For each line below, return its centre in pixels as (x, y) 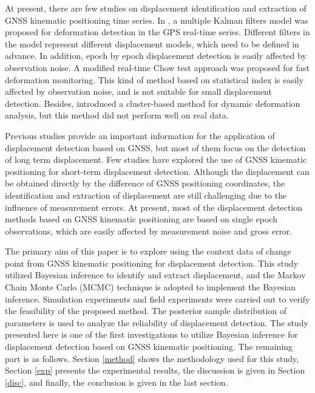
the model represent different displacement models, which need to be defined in (152, 43)
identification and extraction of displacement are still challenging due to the (146, 195)
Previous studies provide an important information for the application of (140, 135)
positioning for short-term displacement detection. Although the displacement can (157, 171)
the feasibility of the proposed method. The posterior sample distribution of (146, 311)
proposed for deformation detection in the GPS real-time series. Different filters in (157, 32)
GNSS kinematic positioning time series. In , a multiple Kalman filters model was (157, 20)
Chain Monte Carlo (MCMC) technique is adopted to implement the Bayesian (151, 287)
